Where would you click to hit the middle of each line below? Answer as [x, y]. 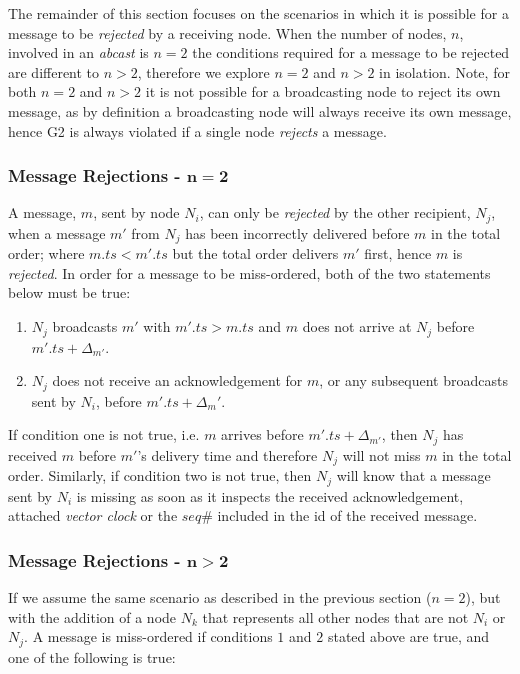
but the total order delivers [255, 253]
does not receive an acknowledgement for [177, 380]
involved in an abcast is [78, 52]
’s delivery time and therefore [227, 454]
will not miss [381, 454]
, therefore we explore [203, 71]
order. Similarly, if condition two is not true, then [160, 475]
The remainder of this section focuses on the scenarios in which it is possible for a [258, 13]
